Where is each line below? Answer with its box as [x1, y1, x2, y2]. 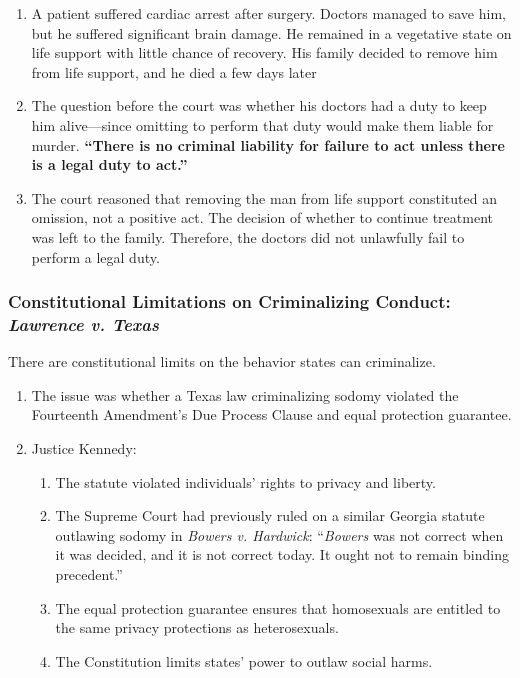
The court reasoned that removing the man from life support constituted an [31, 187, 497, 208]
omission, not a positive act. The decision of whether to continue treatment [31, 207, 493, 228]
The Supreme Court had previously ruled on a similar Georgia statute [55, 505, 485, 526]
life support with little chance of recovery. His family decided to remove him [31, 42, 498, 63]
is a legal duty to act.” [31, 154, 188, 175]
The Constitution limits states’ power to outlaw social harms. [55, 650, 433, 671]
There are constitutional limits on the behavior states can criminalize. [8, 351, 436, 372]
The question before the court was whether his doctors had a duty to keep [31, 95, 487, 116]
